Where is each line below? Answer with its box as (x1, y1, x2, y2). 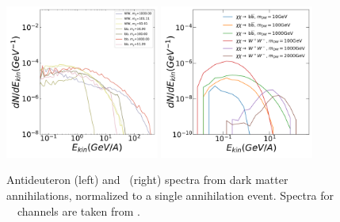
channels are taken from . (17, 202, 140, 219)
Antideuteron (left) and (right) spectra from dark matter (6, 171, 288, 188)
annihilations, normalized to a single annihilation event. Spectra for (6, 186, 334, 203)
